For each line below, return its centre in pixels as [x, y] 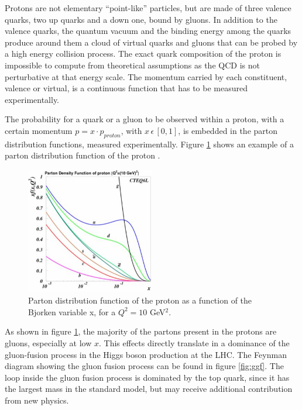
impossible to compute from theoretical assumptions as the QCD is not [132, 65]
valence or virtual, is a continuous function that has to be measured [126, 88]
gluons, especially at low [48, 342]
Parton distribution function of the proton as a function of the [140, 300]
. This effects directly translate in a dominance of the [194, 342]
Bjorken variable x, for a [72, 311]
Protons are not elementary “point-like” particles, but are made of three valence [148, 8]
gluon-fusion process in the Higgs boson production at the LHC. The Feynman [146, 354]
